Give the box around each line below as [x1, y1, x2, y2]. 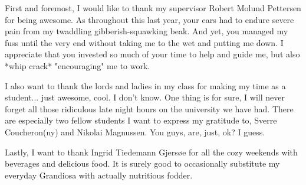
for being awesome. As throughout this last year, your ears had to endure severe [5, 13, 294, 25]
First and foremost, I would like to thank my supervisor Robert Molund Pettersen [5, 2, 301, 14]
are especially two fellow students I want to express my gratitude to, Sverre [5, 114, 277, 126]
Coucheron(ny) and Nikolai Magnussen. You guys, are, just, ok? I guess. [5, 125, 265, 138]
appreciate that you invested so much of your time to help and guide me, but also [5, 48, 300, 60]
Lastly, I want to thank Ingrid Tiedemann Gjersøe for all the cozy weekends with [5, 145, 298, 158]
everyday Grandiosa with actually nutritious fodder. [5, 168, 193, 181]
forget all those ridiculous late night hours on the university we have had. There [5, 102, 294, 115]
